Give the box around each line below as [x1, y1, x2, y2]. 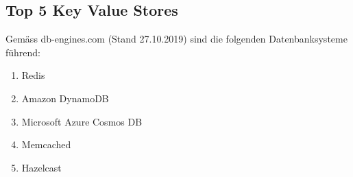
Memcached [21, 137, 71, 152]
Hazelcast [21, 160, 62, 174]
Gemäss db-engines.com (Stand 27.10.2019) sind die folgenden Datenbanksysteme [5, 32, 348, 46]
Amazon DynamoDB [21, 91, 109, 105]
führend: [5, 45, 41, 59]
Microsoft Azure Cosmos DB [21, 114, 143, 128]
